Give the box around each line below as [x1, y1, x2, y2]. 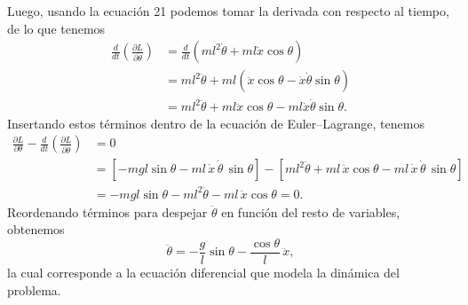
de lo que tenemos [7, 19, 106, 37]
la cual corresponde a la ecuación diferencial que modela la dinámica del [7, 262, 400, 281]
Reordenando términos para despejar [7, 202, 208, 221]
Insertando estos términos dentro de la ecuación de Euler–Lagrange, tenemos [7, 113, 424, 132]
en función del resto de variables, [221, 202, 401, 221]
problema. [7, 280, 61, 299]
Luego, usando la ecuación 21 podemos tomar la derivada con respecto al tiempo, [7, 2, 449, 20]
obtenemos [7, 220, 65, 239]
